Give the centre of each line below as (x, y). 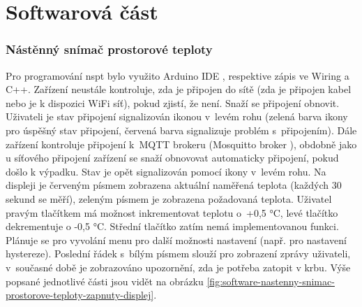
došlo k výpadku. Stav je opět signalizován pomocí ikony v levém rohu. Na (166, 171)
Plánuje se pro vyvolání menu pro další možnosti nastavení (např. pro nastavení (176, 240)
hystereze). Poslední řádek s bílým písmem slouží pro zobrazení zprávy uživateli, (178, 254)
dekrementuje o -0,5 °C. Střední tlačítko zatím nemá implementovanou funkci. (172, 226)
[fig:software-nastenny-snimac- (271, 281)
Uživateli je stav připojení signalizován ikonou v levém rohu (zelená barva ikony (177, 116)
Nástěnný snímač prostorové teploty (109, 49)
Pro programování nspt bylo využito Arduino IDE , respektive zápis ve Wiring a (178, 75)
